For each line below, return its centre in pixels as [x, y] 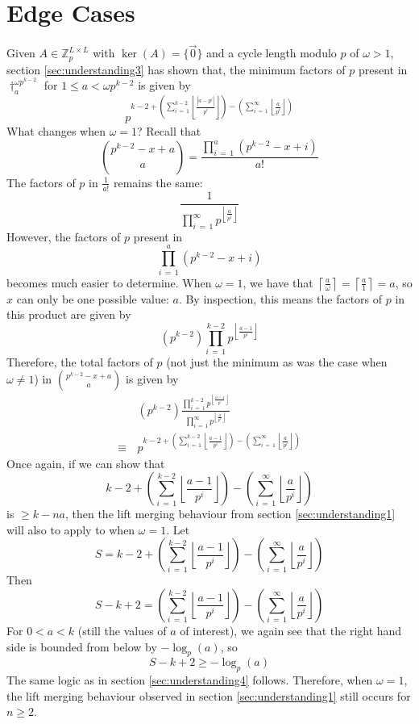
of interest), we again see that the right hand [291, 630]
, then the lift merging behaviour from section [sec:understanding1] [230, 514]
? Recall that [169, 130]
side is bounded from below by [82, 646]
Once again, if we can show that [86, 463]
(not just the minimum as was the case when [277, 361]
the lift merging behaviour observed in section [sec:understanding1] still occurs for [209, 695]
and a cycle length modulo [272, 53]
